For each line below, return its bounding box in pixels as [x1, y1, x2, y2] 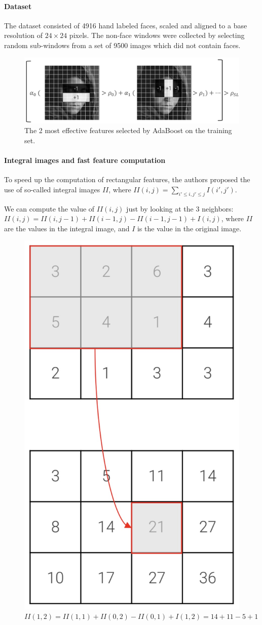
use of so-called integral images [4, 184, 100, 194]
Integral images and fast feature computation [4, 154, 166, 165]
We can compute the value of [4, 203, 95, 214]
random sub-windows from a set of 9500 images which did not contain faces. [4, 39, 241, 50]
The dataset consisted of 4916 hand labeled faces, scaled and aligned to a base [4, 20, 247, 30]
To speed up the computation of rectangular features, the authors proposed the [4, 174, 250, 185]
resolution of [4, 30, 43, 40]
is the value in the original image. [137, 223, 242, 233]
